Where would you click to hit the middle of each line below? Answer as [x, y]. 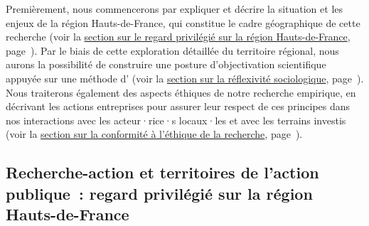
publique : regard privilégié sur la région [159, 193]
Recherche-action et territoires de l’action [162, 172]
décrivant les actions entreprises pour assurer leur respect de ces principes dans [178, 106]
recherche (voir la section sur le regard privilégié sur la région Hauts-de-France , [178, 37]
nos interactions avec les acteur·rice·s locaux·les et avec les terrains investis [176, 120]
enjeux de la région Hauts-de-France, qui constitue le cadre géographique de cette [183, 22]
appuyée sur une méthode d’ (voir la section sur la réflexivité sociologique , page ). [185, 78]
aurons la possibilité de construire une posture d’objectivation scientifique [166, 64]
